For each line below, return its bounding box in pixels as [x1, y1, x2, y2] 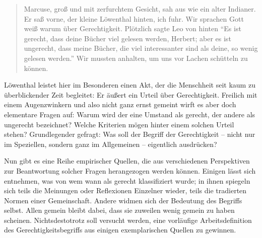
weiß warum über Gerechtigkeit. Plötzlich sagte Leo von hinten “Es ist [24, 23, 241, 34]
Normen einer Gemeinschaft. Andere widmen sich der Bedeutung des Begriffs [4, 195, 242, 205]
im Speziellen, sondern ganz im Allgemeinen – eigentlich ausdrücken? [4, 138, 217, 149]
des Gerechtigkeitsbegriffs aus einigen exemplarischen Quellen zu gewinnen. [4, 224, 236, 235]
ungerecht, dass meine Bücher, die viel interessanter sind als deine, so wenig [24, 43, 258, 53]
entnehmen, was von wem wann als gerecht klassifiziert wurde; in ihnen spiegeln [4, 175, 250, 186]
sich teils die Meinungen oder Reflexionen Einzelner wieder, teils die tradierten [4, 185, 247, 196]
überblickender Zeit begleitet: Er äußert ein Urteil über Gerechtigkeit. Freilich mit [4, 89, 257, 100]
